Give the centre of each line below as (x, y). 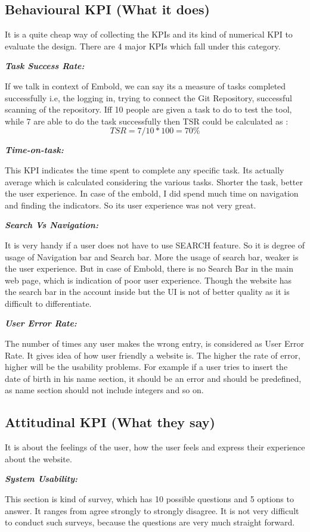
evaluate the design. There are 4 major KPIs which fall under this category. (143, 46)
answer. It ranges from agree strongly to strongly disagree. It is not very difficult (152, 510)
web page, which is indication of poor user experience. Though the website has (148, 280)
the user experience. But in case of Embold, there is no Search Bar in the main (149, 268)
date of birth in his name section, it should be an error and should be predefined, (153, 378)
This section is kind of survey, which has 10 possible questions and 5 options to (149, 499)
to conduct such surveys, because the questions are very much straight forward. (150, 522)
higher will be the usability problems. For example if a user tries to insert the (146, 367)
